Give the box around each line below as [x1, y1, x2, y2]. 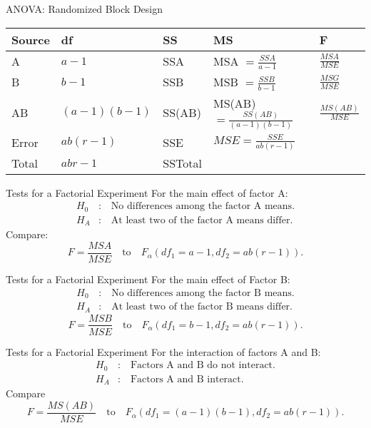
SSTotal [163, 154, 203, 171]
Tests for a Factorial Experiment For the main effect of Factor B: [6, 271, 290, 286]
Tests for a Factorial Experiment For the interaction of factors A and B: [6, 344, 321, 359]
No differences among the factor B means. [111, 287, 295, 298]
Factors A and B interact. [130, 374, 244, 384]
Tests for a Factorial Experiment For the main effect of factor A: [6, 185, 288, 200]
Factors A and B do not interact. [130, 360, 275, 371]
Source [11, 31, 50, 48]
